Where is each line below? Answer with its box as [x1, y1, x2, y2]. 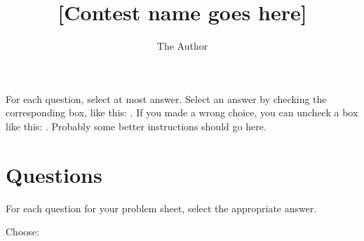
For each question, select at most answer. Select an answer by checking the [6, 91, 327, 106]
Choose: [6, 224, 39, 239]
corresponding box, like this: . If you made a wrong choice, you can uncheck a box [6, 105, 358, 120]
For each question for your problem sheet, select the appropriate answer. [6, 200, 317, 215]
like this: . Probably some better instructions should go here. [6, 118, 267, 133]
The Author [156, 39, 208, 53]
